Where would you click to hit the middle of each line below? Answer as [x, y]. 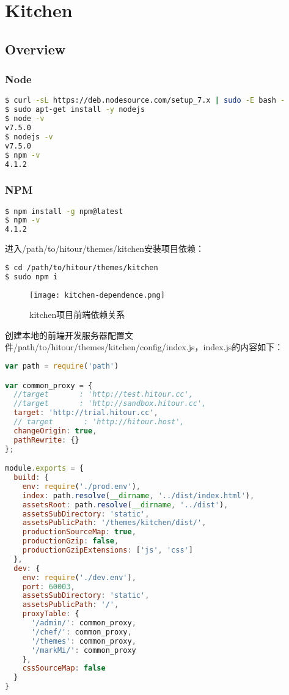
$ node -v [25, 119]
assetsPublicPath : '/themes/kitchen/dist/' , [114, 523]
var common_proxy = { [49, 385]
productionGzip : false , [71, 541]
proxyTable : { [51, 614]
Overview [35, 49]
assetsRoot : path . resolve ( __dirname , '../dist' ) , [125, 505]
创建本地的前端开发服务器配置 [65, 335]
